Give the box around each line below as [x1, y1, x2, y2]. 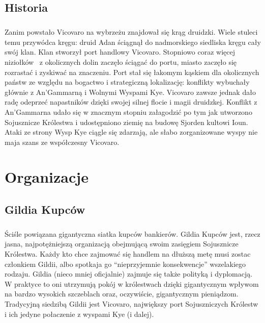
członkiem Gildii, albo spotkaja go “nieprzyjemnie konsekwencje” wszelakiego [5, 258, 246, 269]
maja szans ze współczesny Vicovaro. [5, 136, 120, 147]
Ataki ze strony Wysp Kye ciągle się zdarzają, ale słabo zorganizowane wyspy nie [5, 127, 258, 137]
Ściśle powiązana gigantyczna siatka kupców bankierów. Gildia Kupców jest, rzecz [5, 228, 260, 239]
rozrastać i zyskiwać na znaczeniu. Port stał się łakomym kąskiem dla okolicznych [5, 66, 259, 77]
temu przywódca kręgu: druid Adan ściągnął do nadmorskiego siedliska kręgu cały [5, 36, 261, 47]
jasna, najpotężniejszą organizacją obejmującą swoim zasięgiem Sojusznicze [5, 238, 239, 249]
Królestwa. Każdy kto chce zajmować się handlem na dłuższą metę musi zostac [5, 249, 251, 259]
